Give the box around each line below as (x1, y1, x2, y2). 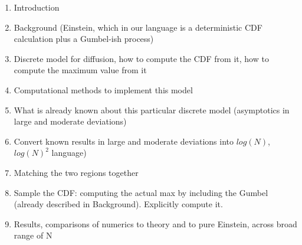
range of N (14, 229, 52, 241)
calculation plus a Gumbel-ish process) (14, 32, 154, 45)
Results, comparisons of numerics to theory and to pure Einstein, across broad (14, 217, 297, 230)
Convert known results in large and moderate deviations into (14, 135, 234, 147)
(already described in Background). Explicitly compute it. (14, 198, 223, 210)
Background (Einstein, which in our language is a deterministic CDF (14, 21, 262, 33)
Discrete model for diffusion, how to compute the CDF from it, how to (14, 52, 269, 64)
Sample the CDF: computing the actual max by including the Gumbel (14, 186, 268, 198)
